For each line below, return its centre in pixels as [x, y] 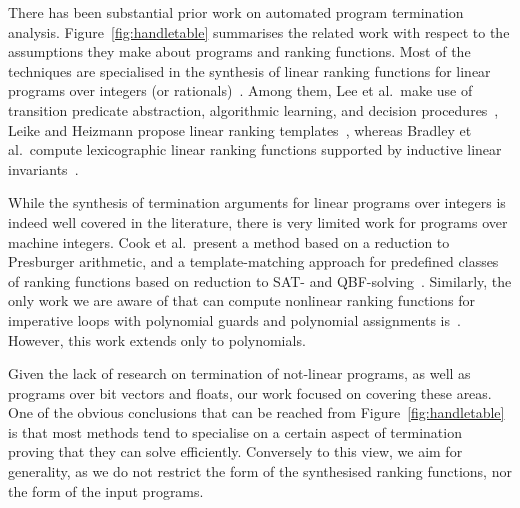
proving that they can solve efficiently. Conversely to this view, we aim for [235, 451]
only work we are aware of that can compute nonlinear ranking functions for [241, 300]
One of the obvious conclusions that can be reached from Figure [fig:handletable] [256, 412]
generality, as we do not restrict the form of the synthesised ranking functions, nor [260, 471]
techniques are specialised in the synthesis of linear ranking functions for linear [249, 70]
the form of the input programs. [106, 490]
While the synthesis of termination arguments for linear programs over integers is [257, 202]
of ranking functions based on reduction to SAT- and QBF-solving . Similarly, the [260, 280]
